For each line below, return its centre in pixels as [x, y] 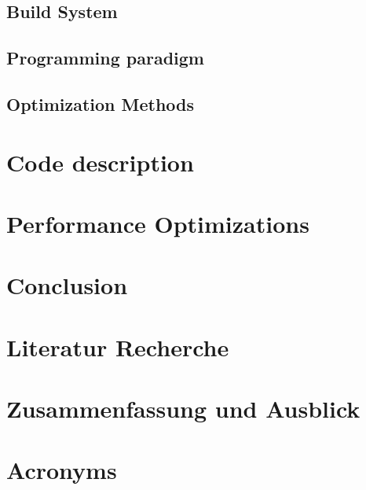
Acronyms [62, 470]
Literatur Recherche [118, 346]
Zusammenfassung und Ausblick [183, 409]
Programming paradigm [105, 58]
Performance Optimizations [158, 223]
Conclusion [67, 285]
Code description [100, 162]
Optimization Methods [101, 103]
